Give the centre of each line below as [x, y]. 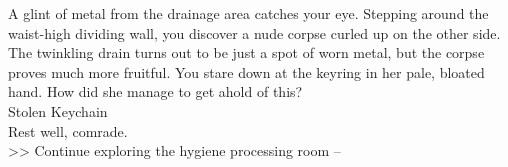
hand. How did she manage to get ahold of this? [155, 91]
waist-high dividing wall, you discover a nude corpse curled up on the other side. [254, 32]
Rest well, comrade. [68, 130]
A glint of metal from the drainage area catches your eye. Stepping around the [248, 13]
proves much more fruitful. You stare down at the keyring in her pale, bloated [246, 71]
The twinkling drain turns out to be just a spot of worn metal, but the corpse [246, 52]
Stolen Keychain [58, 110]
